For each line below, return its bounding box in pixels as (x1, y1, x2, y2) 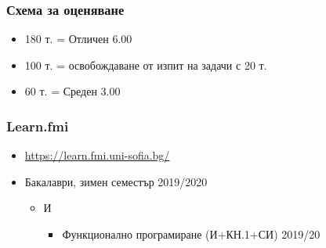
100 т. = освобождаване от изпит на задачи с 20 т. (24, 56, 267, 73)
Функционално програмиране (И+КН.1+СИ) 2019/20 (62, 226, 321, 242)
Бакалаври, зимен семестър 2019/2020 (24, 173, 208, 189)
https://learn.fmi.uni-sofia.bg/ (24, 147, 170, 164)
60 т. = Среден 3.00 (24, 83, 121, 99)
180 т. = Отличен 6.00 (24, 31, 132, 47)
